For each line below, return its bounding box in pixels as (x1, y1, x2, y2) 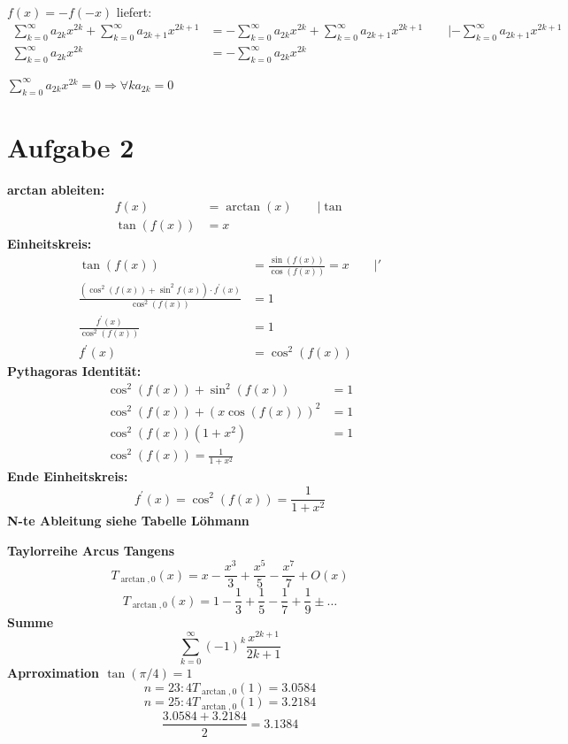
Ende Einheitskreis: (7, 467, 128, 486)
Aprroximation (7, 663, 99, 681)
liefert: (116, 3, 152, 20)
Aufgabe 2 (7, 128, 134, 165)
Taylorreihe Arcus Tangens (7, 541, 175, 559)
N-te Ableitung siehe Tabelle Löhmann (7, 511, 249, 530)
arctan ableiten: (7, 180, 105, 198)
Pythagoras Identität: (7, 362, 142, 380)
